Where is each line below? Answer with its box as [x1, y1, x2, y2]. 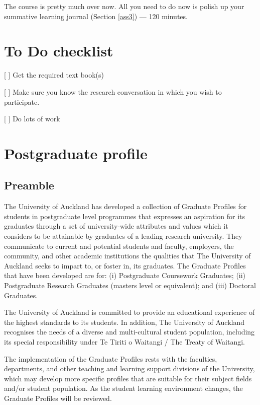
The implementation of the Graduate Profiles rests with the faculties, [4, 353, 217, 364]
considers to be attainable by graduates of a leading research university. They [4, 231, 242, 241]
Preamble [4, 177, 54, 193]
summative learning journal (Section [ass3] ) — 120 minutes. [4, 11, 188, 21]
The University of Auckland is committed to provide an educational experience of [4, 307, 255, 317]
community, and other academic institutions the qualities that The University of [4, 250, 251, 261]
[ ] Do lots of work [4, 113, 60, 124]
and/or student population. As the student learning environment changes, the [4, 383, 243, 393]
